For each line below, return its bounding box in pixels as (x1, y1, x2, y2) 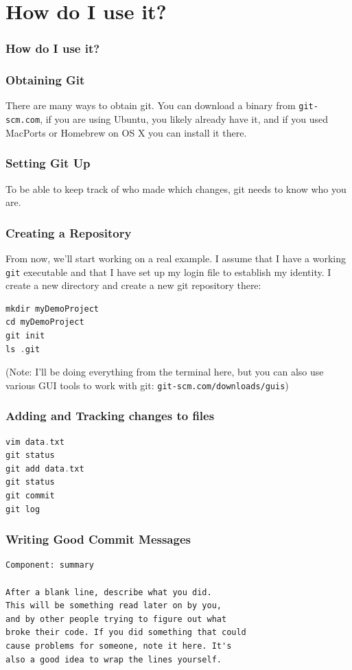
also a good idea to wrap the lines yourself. (5, 654, 222, 665)
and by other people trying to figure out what (5, 614, 227, 624)
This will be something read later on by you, (5, 601, 222, 611)
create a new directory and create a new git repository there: (5, 278, 261, 292)
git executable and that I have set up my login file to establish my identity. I (5, 264, 331, 279)
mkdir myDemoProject (5, 303, 99, 314)
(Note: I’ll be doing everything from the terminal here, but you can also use (5, 365, 324, 379)
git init (5, 331, 45, 340)
